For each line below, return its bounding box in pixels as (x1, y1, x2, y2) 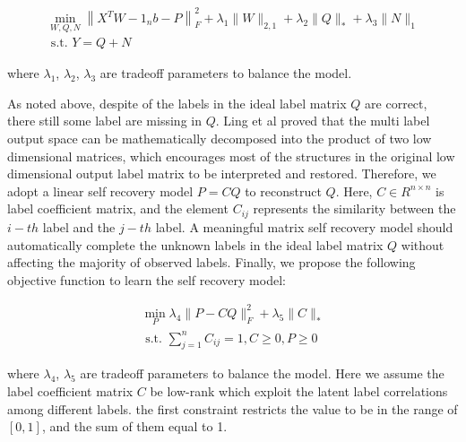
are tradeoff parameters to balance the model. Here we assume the (80, 364, 444, 383)
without (401, 235, 444, 254)
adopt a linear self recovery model (7, 181, 194, 200)
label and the (42, 217, 116, 236)
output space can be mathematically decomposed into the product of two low (7, 129, 432, 148)
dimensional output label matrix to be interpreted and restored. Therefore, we (7, 164, 436, 183)
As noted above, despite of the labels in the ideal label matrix (7, 93, 347, 112)
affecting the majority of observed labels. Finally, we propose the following (7, 253, 416, 272)
